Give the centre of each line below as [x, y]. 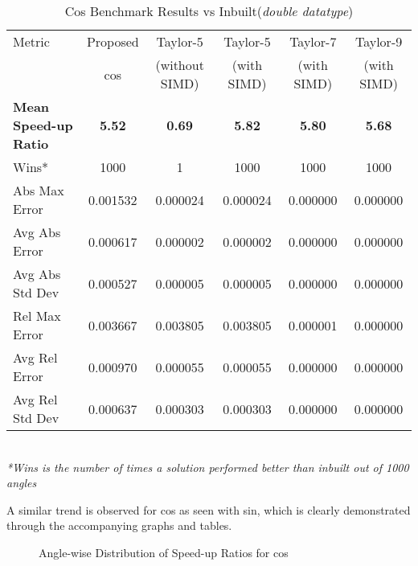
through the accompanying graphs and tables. [119, 525]
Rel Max [37, 316]
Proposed [113, 41]
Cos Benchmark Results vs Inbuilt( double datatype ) [209, 11]
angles [22, 483]
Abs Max [39, 190]
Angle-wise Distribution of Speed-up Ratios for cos [164, 552]
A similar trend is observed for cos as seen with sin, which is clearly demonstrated [209, 509]
